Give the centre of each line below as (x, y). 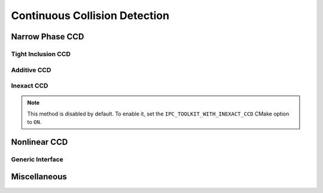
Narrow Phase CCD (48, 37)
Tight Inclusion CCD (41, 54)
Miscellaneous (39, 177)
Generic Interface (37, 159)
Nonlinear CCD (39, 142)
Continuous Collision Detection (90, 15)
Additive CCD (31, 70)
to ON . (34, 122)
